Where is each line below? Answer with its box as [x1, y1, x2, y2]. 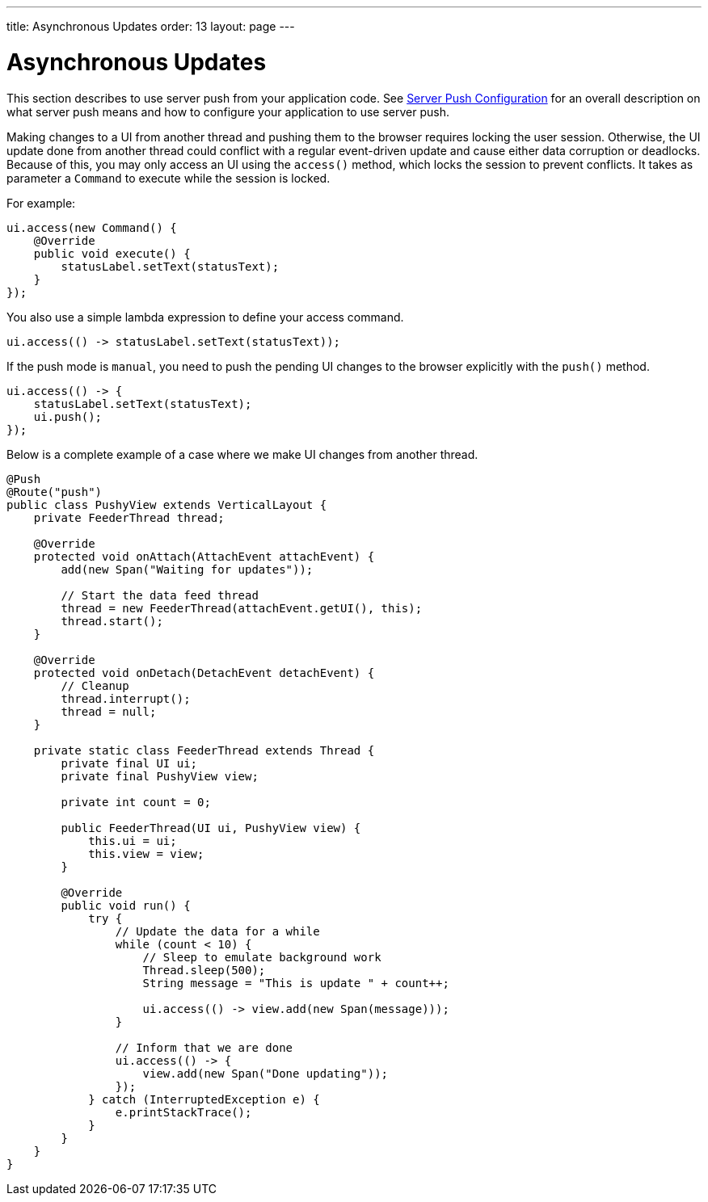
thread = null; [61, 704, 157, 718]
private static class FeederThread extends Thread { [33, 743, 375, 757]
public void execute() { [33, 246, 191, 260]
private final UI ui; [61, 756, 198, 770]
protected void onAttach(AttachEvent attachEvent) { [33, 549, 375, 563]
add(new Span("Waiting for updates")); [61, 562, 314, 576]
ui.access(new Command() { [6, 221, 177, 234]
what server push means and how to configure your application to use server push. [6, 104, 450, 119]
